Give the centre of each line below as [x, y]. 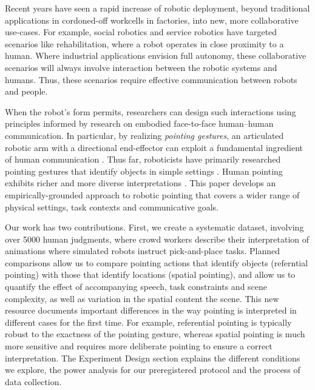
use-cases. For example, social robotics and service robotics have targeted [141, 32]
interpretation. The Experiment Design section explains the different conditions [153, 358]
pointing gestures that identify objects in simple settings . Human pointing [144, 171]
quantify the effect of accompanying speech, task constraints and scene [136, 287]
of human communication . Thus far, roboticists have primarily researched [143, 159]
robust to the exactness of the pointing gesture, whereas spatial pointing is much [155, 334]
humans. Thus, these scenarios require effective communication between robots [151, 79]
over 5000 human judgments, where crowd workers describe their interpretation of [157, 239]
